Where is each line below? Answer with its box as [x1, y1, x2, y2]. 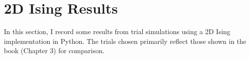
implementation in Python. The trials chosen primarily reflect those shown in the [4, 36, 247, 46]
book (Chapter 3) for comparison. [4, 45, 105, 56]
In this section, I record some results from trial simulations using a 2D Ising [4, 26, 231, 37]
